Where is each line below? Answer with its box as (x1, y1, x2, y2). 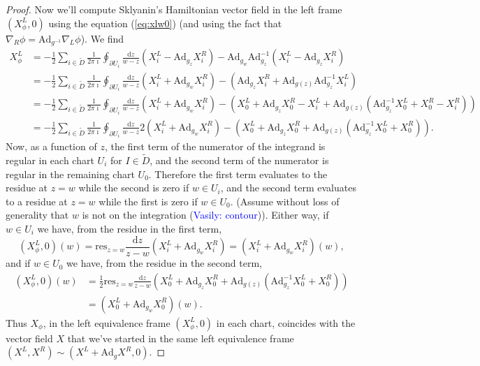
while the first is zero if (99, 193, 198, 208)
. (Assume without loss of (230, 193, 340, 208)
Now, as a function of (6, 139, 97, 154)
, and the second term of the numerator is (150, 153, 329, 168)
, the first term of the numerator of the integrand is (104, 139, 326, 154)
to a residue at (6, 193, 68, 208)
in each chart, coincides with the (216, 315, 356, 330)
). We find (80, 31, 124, 45)
